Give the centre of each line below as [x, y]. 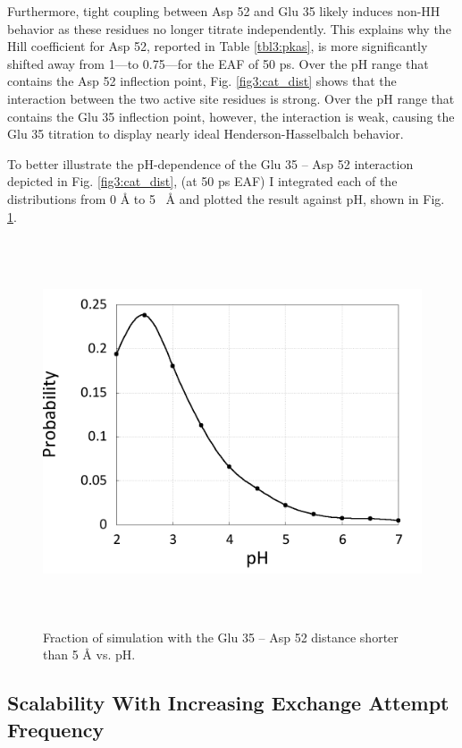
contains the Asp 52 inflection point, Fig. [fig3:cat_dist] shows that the [202, 81]
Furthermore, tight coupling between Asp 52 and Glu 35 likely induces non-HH [224, 11]
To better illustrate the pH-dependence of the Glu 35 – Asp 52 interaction [210, 163]
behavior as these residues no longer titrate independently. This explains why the [229, 28]
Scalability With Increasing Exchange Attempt [228, 703]
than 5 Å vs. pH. [89, 654]
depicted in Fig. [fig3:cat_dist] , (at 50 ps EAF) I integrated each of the [202, 181]
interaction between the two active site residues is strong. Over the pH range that [231, 98]
